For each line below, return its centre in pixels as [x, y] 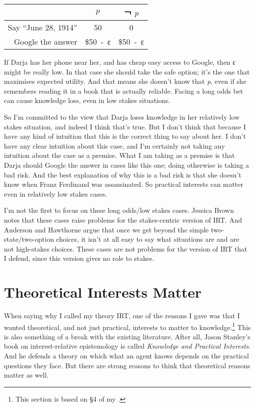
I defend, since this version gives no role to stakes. [79, 258]
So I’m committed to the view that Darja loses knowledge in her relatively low [122, 116]
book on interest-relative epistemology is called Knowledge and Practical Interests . [127, 346]
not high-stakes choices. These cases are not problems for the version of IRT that [126, 248]
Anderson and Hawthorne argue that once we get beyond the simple [106, 229]
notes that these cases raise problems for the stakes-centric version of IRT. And [123, 219]
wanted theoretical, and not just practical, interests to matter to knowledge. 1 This [127, 326]
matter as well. [26, 375]
